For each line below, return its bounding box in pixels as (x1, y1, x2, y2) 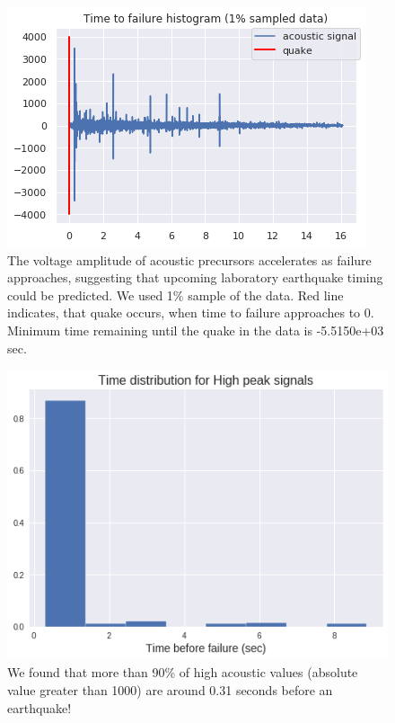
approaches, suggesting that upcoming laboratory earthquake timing (7, 268, 383, 287)
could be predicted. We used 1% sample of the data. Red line (7, 285, 344, 304)
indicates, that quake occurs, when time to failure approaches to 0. (7, 303, 374, 322)
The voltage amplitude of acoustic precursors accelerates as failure (7, 250, 372, 269)
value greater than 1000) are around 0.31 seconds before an (7, 680, 333, 699)
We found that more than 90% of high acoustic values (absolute (7, 663, 358, 682)
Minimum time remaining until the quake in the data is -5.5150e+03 (7, 320, 384, 339)
